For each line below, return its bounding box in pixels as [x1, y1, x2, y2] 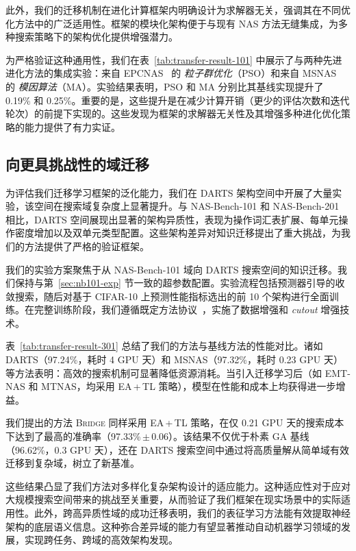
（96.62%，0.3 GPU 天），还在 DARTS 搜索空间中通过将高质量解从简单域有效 [5, 442, 349, 456]
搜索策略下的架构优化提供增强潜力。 [14, 29, 178, 44]
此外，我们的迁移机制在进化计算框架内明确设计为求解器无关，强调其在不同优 [5, 3, 351, 16]
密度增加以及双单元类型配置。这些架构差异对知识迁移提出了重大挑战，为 [14, 225, 341, 240]
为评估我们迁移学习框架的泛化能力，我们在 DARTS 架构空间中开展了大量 [5, 185, 333, 199]
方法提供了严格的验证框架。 [24, 238, 149, 253]
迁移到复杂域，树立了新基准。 [5, 456, 140, 470]
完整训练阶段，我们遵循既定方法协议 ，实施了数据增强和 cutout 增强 [34, 302, 340, 317]
